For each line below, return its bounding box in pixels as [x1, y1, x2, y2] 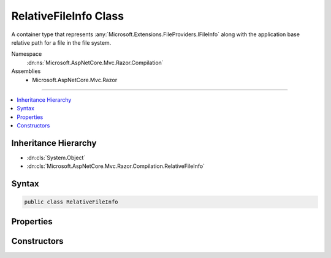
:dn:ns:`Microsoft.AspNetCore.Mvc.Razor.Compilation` [26, 59, 164, 66]
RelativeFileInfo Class [11, 9, 124, 23]
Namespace [11, 50, 42, 58]
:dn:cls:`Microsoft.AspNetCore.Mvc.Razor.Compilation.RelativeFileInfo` [26, 162, 205, 170]
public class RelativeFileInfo [24, 199, 119, 205]
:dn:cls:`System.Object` [26, 154, 86, 161]
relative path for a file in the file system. [11, 39, 112, 46]
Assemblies [11, 67, 41, 75]
